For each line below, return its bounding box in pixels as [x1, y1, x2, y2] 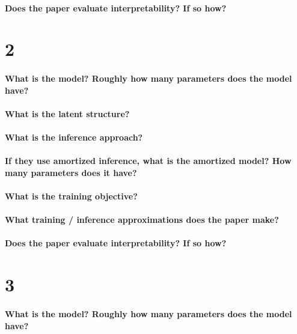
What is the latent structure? [5, 107, 130, 120]
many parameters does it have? [5, 166, 137, 178]
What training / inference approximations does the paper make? [5, 213, 279, 226]
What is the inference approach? [5, 131, 143, 144]
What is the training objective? [5, 190, 138, 202]
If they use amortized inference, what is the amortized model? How [5, 154, 292, 167]
